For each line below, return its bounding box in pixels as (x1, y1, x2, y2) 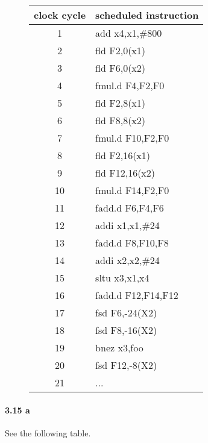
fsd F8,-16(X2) (95, 323, 157, 337)
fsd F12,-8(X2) (95, 358, 157, 372)
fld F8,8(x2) (95, 113, 146, 127)
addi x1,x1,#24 (95, 218, 160, 232)
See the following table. (5, 426, 91, 439)
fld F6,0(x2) (95, 61, 146, 75)
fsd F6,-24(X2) (95, 306, 157, 319)
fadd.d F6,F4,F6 (95, 201, 164, 215)
